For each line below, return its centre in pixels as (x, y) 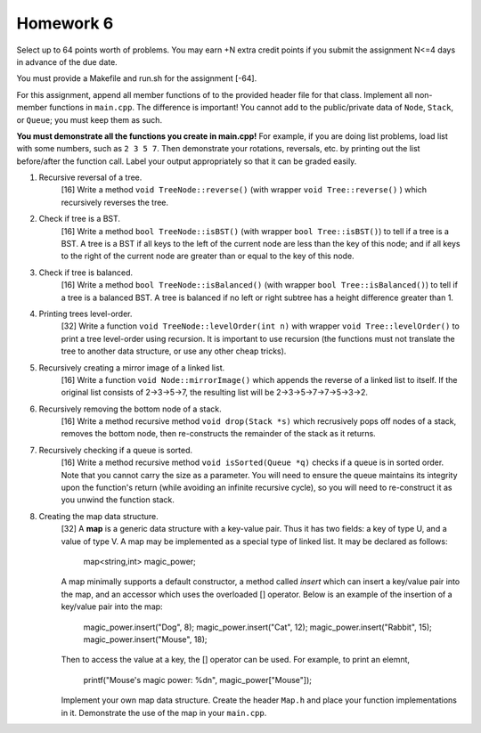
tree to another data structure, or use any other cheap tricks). (174, 351)
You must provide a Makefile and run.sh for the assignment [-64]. (137, 78)
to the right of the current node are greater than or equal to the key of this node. (208, 256)
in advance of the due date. (67, 61)
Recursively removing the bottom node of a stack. (130, 409)
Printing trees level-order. (86, 314)
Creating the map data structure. (99, 516)
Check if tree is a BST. (79, 219)
